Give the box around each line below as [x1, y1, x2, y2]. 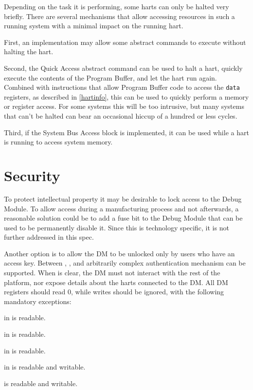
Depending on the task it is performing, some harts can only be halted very [4, 1, 229, 11]
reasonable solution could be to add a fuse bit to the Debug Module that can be [4, 213, 243, 223]
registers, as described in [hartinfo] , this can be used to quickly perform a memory [4, 91, 249, 102]
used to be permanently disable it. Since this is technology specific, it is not [4, 222, 229, 232]
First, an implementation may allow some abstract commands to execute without [4, 37, 246, 47]
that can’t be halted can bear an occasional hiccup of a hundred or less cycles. [4, 111, 237, 121]
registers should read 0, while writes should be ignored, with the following [4, 287, 224, 297]
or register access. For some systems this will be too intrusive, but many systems [4, 101, 244, 111]
